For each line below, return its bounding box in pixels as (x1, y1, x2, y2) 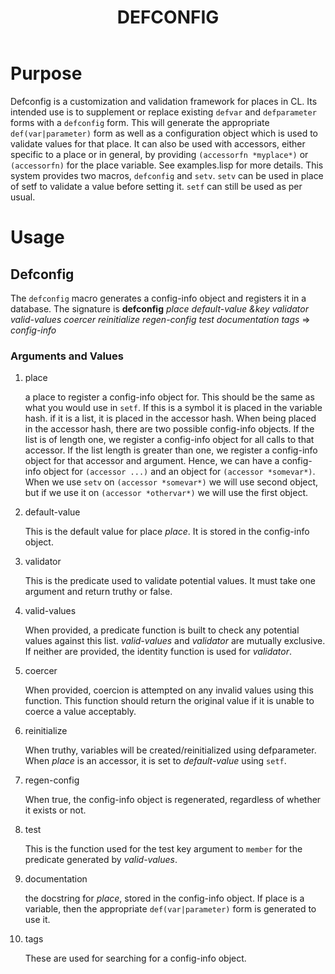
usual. (10, 191, 36, 203)
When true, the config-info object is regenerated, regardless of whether (24, 794, 322, 806)
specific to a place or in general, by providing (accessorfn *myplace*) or (10, 148, 309, 160)
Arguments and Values (10, 349, 124, 363)
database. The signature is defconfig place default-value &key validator (10, 302, 309, 315)
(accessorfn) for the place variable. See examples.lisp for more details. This (10, 159, 324, 171)
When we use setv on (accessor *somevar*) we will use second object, (24, 476, 319, 488)
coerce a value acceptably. (24, 706, 137, 718)
